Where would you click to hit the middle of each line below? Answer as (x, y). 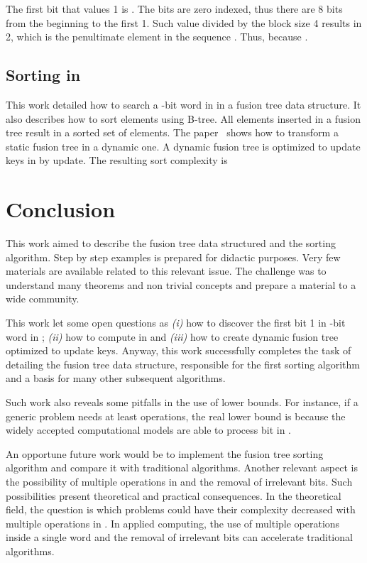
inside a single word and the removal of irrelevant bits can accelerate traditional (179, 537)
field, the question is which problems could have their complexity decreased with (181, 509)
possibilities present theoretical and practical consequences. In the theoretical (174, 495)
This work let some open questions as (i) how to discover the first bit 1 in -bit (176, 323)
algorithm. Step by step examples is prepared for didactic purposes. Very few (173, 257)
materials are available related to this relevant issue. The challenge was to (166, 271)
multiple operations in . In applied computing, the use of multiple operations (173, 523)
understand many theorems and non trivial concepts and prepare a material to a (181, 284)
